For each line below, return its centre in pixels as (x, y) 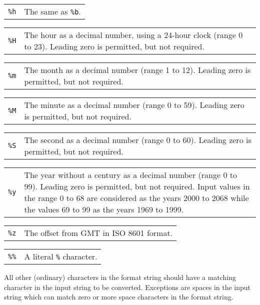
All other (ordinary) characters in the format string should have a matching (120, 277)
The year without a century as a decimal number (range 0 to (130, 175)
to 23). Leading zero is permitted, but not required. (114, 46)
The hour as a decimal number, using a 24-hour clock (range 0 (133, 35)
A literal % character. (61, 256)
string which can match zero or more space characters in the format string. (119, 297)
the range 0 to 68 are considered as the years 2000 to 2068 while (136, 198)
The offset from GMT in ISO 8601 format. (98, 233)
